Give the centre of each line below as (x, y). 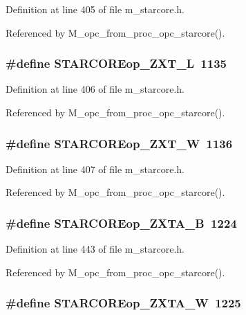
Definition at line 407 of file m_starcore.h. (95, 169)
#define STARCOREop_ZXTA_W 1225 (123, 303)
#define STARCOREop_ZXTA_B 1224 (121, 223)
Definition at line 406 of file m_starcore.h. (95, 89)
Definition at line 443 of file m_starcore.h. (95, 249)
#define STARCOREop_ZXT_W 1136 (119, 143)
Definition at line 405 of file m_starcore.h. (95, 9)
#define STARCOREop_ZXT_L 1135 (116, 63)
